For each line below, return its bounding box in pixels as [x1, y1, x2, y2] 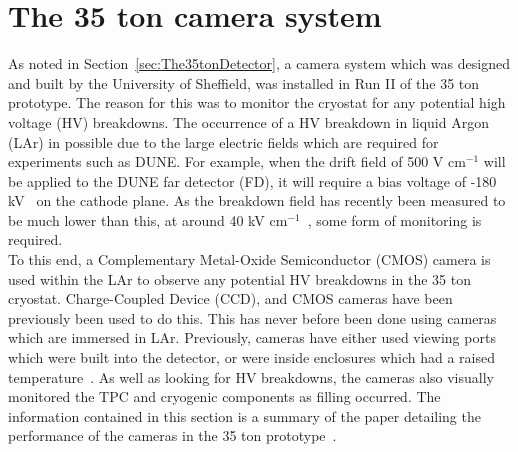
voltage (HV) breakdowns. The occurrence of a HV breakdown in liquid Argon [8, 111, 489, 132]
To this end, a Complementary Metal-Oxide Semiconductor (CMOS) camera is [8, 249, 491, 270]
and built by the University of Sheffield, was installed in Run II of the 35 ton [8, 72, 480, 93]
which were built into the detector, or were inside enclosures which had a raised [8, 347, 496, 368]
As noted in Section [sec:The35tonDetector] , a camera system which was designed [8, 53, 510, 74]
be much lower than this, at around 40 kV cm [8, 209, 288, 230]
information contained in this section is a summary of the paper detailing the [8, 405, 481, 426]
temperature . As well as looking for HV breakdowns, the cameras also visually [8, 366, 494, 387]
